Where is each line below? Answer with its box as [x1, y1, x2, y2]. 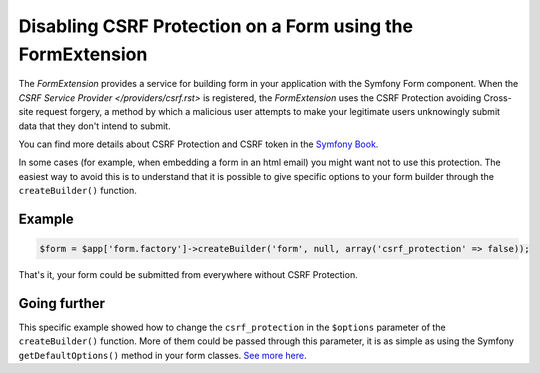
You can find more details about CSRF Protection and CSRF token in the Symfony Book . [18, 138, 379, 150]
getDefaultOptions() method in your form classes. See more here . [18, 349, 307, 361]
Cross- [483, 91, 512, 104]
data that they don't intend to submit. [18, 120, 171, 132]
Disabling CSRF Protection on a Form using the [18, 15, 414, 37]
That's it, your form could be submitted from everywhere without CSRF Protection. [18, 269, 359, 281]
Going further [18, 295, 105, 312]
